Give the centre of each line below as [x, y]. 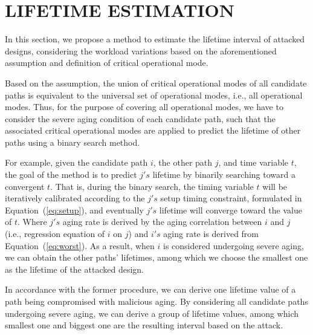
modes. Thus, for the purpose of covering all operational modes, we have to [144, 107]
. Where [32, 222]
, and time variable [253, 162]
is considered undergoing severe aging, [234, 245]
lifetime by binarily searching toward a [224, 174]
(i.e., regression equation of [55, 234]
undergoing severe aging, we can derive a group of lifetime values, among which [152, 313]
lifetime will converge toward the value [231, 210]
